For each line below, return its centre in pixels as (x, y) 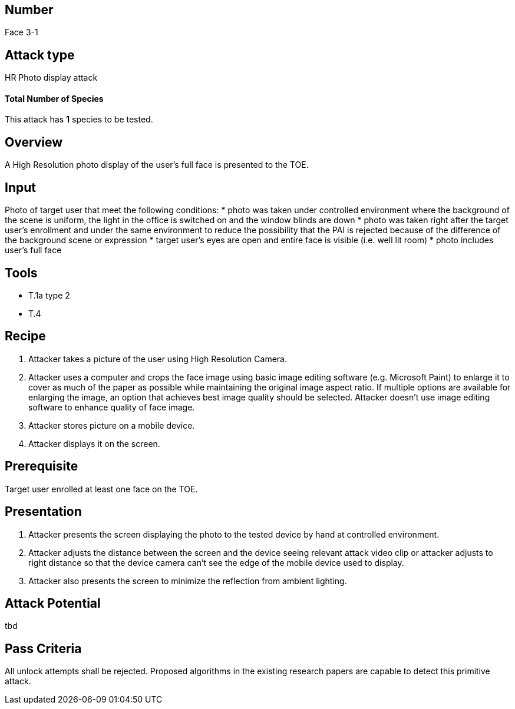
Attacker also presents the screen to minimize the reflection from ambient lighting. (188, 581)
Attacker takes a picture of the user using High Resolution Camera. (158, 359)
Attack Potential (53, 603)
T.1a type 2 (49, 296)
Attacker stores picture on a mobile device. (112, 425)
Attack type (40, 55)
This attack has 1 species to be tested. (79, 120)
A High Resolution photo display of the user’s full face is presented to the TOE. (157, 165)
